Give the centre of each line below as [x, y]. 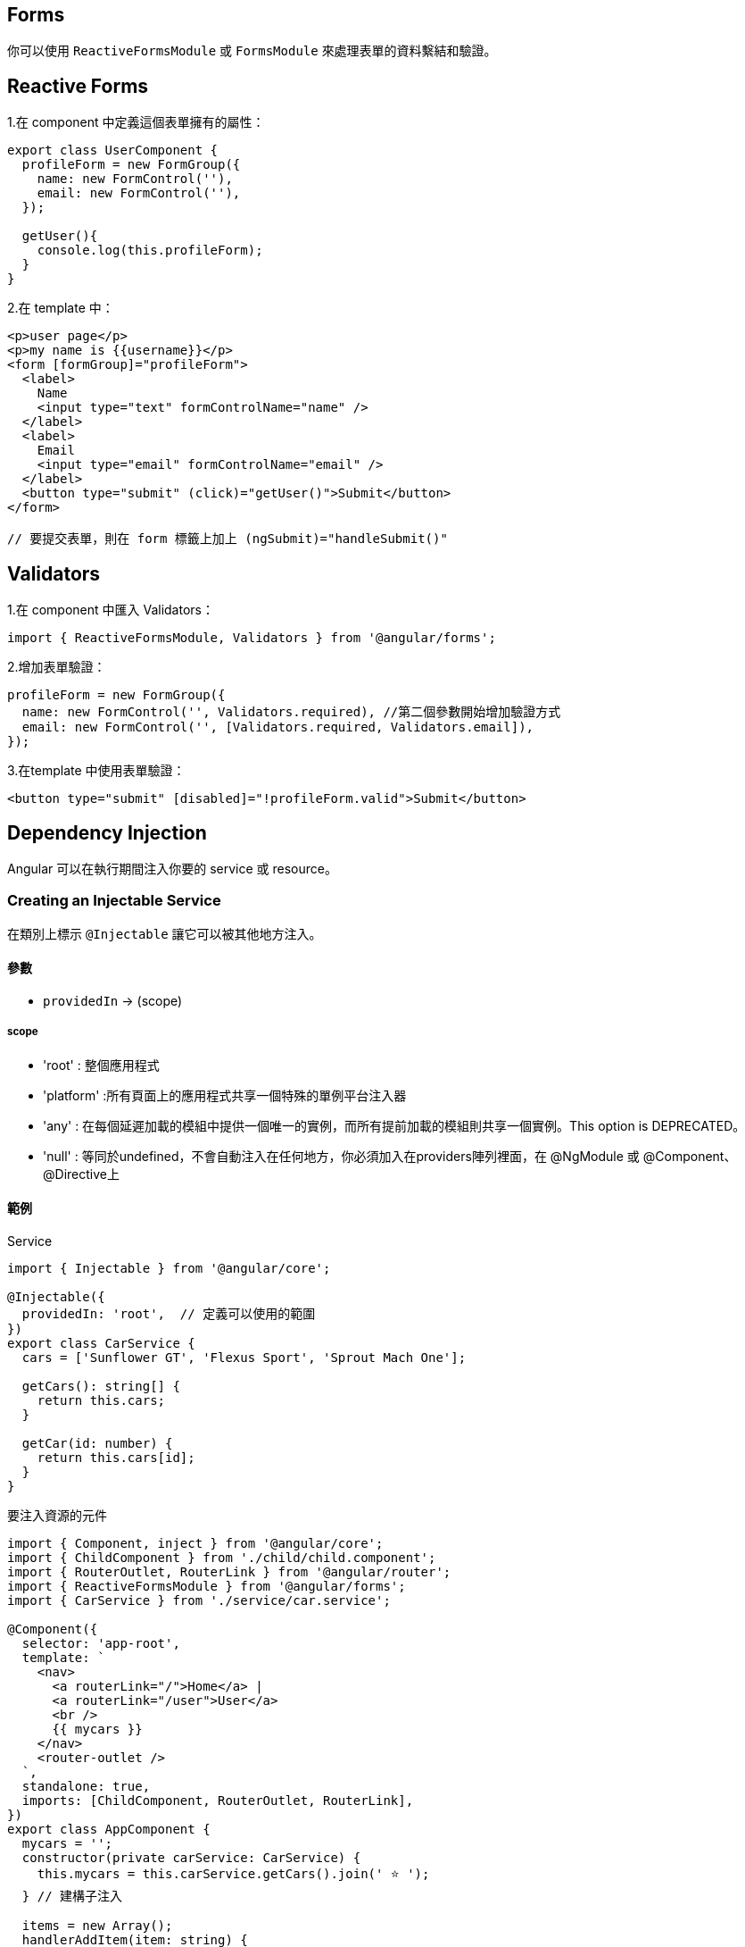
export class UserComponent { [113, 150]
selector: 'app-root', [101, 1643]
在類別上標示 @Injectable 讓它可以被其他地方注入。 [165, 933]
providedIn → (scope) [113, 1000]
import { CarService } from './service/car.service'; [199, 1600]
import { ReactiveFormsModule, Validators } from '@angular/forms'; [252, 638]
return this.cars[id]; [116, 1457]
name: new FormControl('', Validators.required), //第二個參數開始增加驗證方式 [291, 712]
